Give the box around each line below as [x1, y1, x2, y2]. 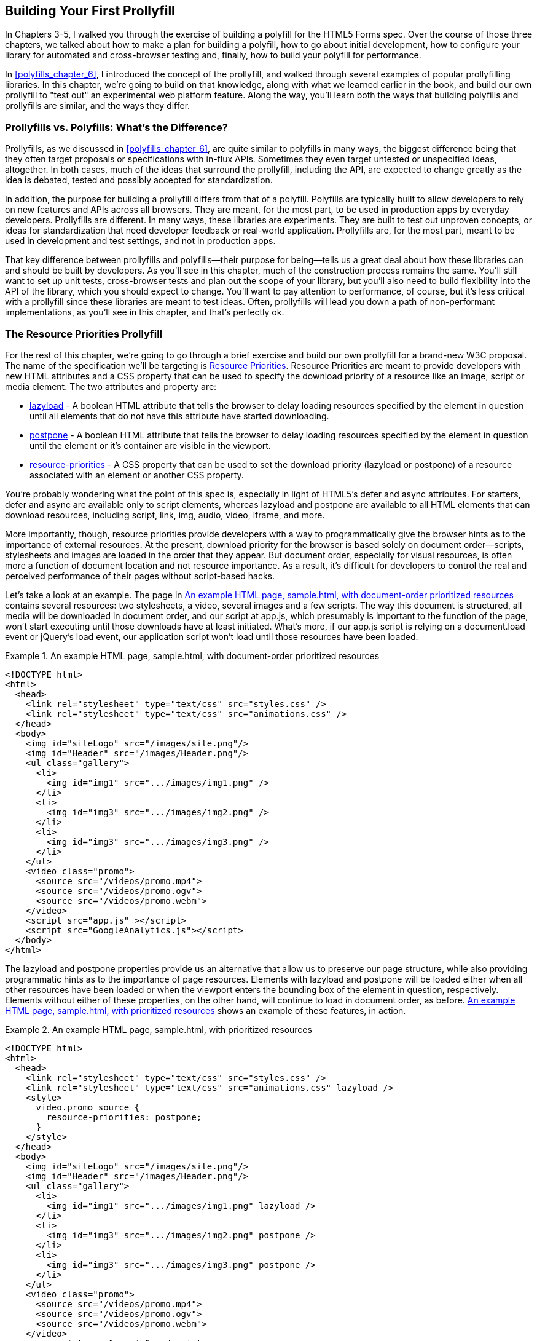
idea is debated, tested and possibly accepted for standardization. [5, 175, 273, 186]
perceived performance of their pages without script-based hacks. [5, 570, 275, 581]
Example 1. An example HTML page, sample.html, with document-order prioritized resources [5, 650, 380, 661]
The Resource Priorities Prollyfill [5, 327, 163, 340]
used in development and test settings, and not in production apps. [5, 235, 276, 247]
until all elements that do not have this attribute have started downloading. [29, 410, 329, 421]
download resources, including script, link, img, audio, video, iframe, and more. [5, 509, 325, 520]
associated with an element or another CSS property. [29, 469, 244, 480]
